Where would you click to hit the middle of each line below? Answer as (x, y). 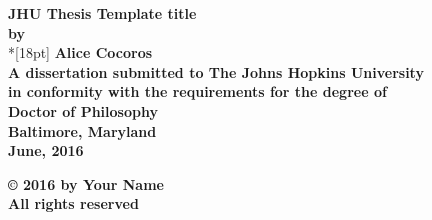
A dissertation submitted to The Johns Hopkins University (216, 71)
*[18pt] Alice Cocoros (80, 52)
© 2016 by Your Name (86, 183)
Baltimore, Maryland (82, 130)
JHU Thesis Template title (102, 13)
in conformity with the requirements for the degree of (197, 91)
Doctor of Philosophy (83, 110)
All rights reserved (73, 203)
